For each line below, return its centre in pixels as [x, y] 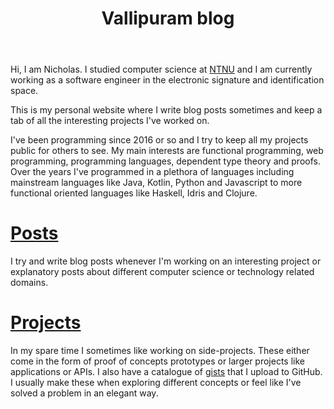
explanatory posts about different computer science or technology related [162, 272]
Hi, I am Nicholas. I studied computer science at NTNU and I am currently [161, 69]
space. [24, 91]
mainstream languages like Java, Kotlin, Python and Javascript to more [156, 183]
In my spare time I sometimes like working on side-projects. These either [160, 351]
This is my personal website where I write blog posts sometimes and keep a [166, 110]
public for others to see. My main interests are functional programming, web [167, 151]
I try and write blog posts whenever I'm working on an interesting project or [166, 261]
